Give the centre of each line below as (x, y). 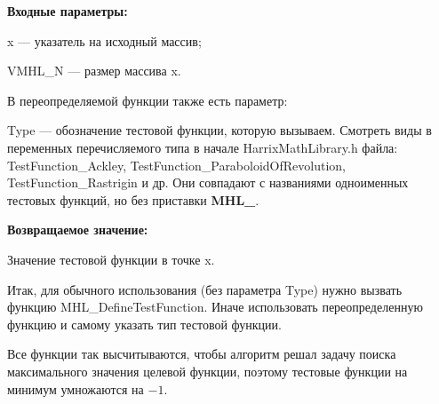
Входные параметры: (68, 11)
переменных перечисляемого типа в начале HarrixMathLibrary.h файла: (203, 147)
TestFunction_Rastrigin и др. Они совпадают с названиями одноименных (208, 182)
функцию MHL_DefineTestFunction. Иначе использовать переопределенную (215, 307)
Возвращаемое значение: (78, 230)
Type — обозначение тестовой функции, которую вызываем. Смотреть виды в (219, 130)
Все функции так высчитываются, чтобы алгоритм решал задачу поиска (202, 354)
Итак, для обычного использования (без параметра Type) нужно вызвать (205, 289)
